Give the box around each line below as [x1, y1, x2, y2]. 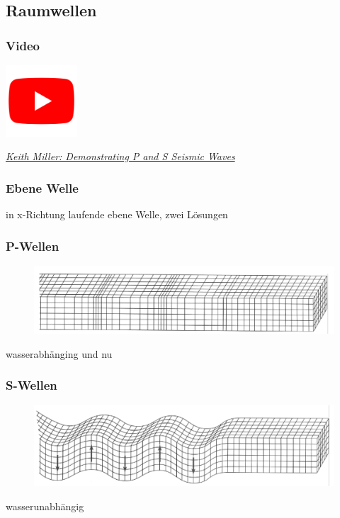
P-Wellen [6, 237, 59, 254]
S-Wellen [6, 376, 57, 394]
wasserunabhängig [6, 498, 84, 513]
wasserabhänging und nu [6, 346, 113, 361]
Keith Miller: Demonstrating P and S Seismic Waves [6, 149, 235, 164]
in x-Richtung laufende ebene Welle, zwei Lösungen [6, 207, 228, 222]
